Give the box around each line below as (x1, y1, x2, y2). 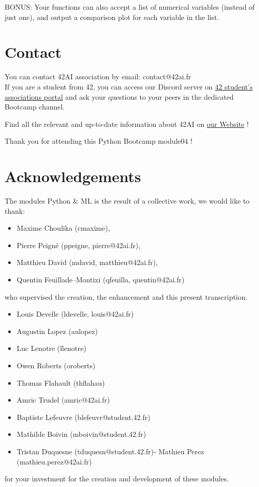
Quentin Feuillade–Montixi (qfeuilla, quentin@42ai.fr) (16, 274, 185, 284)
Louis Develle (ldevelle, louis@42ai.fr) (16, 308, 134, 319)
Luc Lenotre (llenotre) (16, 343, 87, 353)
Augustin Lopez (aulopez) (16, 325, 98, 336)
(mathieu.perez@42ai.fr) (16, 456, 92, 467)
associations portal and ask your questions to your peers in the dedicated (5, 91, 234, 102)
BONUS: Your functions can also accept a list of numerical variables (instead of (5, 2, 255, 12)
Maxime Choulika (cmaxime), (16, 223, 110, 233)
